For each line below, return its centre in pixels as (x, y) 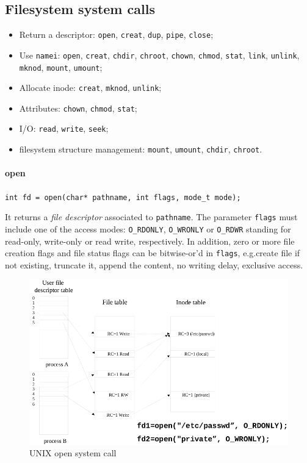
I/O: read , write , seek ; (64, 128)
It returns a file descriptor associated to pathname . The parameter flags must (151, 217)
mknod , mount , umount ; (61, 67)
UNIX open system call (73, 453)
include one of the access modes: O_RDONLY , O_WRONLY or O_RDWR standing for (148, 228)
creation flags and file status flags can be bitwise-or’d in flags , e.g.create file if (153, 253)
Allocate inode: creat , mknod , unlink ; (90, 88)
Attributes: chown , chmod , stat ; (78, 108)
